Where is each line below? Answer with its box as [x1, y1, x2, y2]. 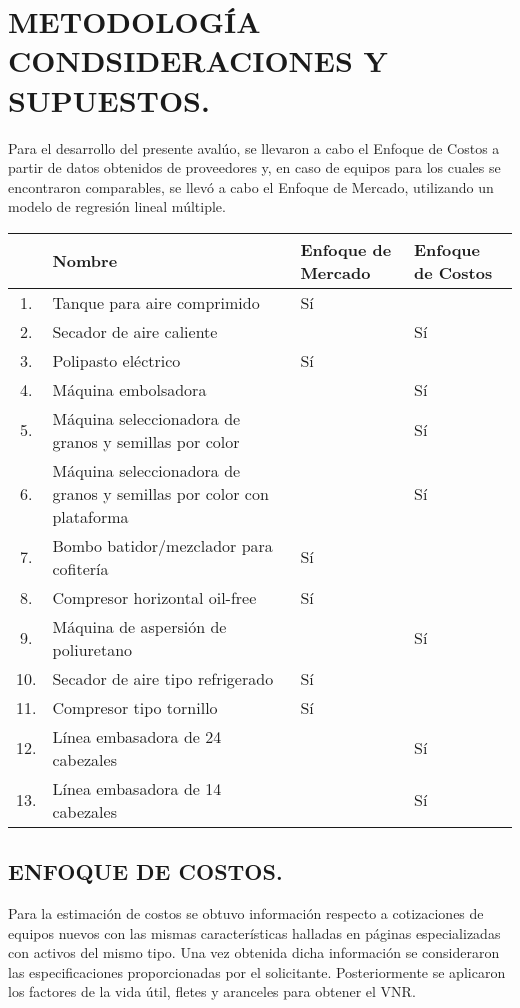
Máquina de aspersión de [52, 614, 227, 638]
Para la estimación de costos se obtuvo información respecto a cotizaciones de [8, 903, 484, 924]
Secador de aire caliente [52, 319, 218, 343]
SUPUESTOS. [8, 79, 210, 120]
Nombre [52, 249, 118, 273]
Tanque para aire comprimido [52, 290, 260, 314]
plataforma [52, 504, 129, 528]
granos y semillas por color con [52, 481, 269, 505]
